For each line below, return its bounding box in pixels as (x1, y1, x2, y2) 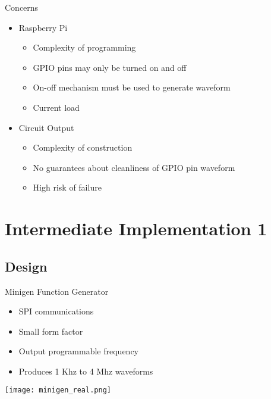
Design (5, 257, 48, 275)
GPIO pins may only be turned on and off (33, 61, 187, 73)
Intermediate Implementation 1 (5, 216, 267, 241)
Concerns (5, 1, 39, 13)
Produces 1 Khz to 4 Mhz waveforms (18, 364, 153, 377)
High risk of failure (33, 181, 102, 194)
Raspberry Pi (18, 21, 68, 33)
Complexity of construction (33, 141, 133, 154)
